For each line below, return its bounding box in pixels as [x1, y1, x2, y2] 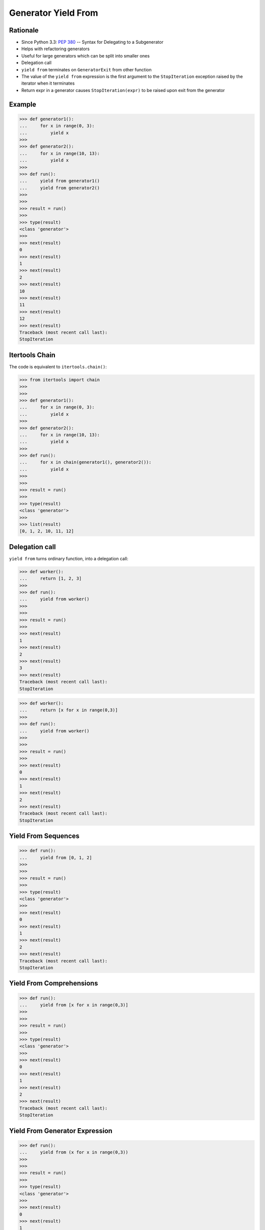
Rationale [9, 26, 39, 34]
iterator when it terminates [21, 80, 75, 86]
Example [9, 100, 36, 108]
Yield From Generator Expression [9, 1127, 113, 1135]
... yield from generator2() [19, 185, 100, 190]
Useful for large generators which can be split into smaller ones [21, 53, 150, 59]
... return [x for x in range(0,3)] [19, 707, 118, 713]
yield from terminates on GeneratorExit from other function [21, 66, 152, 72]
